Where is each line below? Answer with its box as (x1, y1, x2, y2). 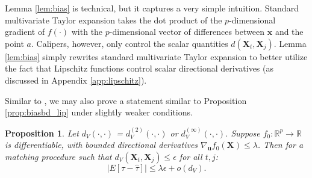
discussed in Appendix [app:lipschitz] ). (5, 73, 147, 86)
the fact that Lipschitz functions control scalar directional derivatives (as (5, 62, 274, 75)
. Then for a (257, 138, 304, 151)
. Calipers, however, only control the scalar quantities (31, 37, 228, 49)
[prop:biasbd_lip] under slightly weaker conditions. (5, 106, 193, 118)
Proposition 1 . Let (5, 126, 79, 139)
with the (71, 25, 103, 38)
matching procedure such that (5, 150, 112, 162)
